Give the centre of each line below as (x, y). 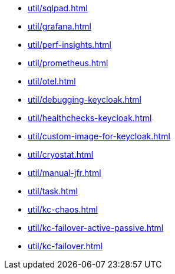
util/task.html (53, 191)
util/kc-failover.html (65, 246)
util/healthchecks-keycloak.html (90, 118)
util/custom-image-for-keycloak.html (99, 136)
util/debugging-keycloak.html (85, 100)
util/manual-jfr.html (65, 173)
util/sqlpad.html (58, 8)
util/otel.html (52, 81)
